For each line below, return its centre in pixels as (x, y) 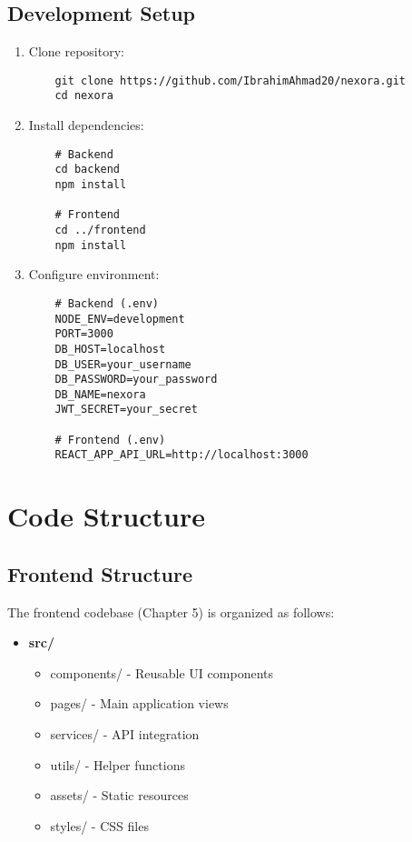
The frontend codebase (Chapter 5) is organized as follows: (171, 611)
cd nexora (84, 96)
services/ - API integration (125, 734)
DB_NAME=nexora (100, 394)
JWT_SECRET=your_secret (126, 410)
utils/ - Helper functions (118, 764)
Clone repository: (76, 51)
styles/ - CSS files (99, 825)
